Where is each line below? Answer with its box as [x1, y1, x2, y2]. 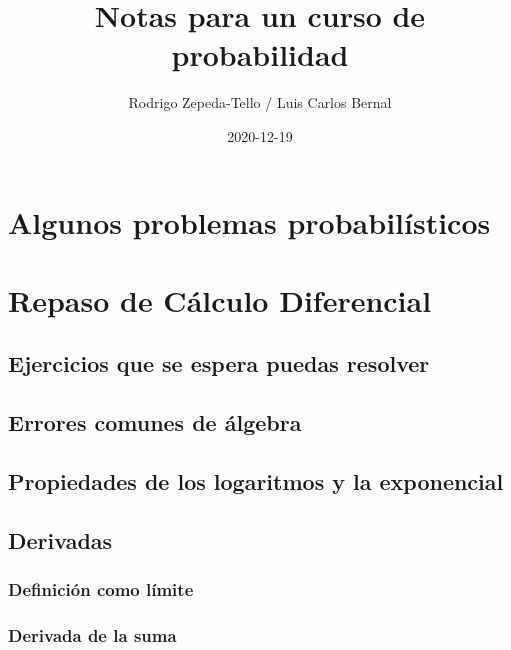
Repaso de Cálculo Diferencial [8, 279, 432, 320]
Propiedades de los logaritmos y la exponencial [8, 466, 504, 497]
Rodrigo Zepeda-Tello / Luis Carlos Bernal [128, 92, 392, 113]
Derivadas [8, 524, 113, 555]
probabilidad [171, 34, 349, 75]
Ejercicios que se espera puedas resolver [8, 348, 430, 379]
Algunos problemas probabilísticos [8, 201, 491, 242]
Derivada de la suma [8, 622, 177, 647]
